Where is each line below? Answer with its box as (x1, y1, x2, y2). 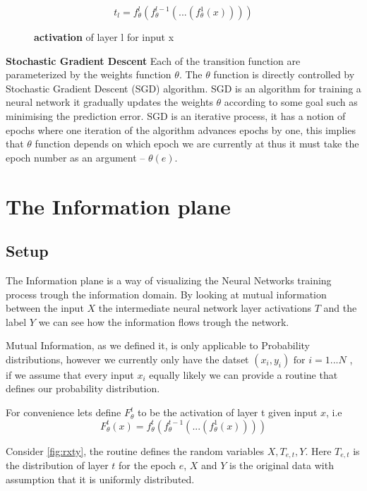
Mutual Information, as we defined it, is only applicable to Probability (6, 338, 310, 353)
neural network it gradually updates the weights (6, 95, 213, 109)
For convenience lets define (6, 405, 121, 420)
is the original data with (229, 458, 334, 473)
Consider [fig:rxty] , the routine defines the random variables (6, 443, 265, 458)
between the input (6, 301, 84, 315)
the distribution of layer (6, 458, 109, 473)
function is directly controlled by (213, 67, 355, 82)
